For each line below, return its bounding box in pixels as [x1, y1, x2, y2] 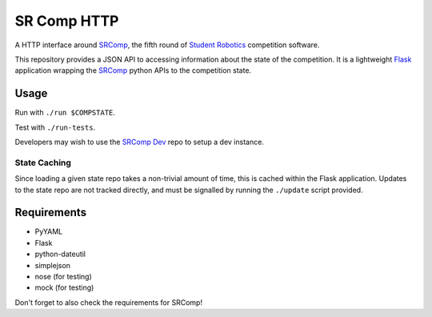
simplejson [34, 260, 71, 270]
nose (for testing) [34, 272, 92, 282]
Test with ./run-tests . [14, 122, 96, 132]
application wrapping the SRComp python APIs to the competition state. [14, 66, 252, 75]
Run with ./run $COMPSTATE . [14, 108, 116, 118]
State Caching [14, 157, 72, 168]
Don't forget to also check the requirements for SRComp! [14, 297, 203, 307]
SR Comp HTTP [14, 12, 119, 30]
